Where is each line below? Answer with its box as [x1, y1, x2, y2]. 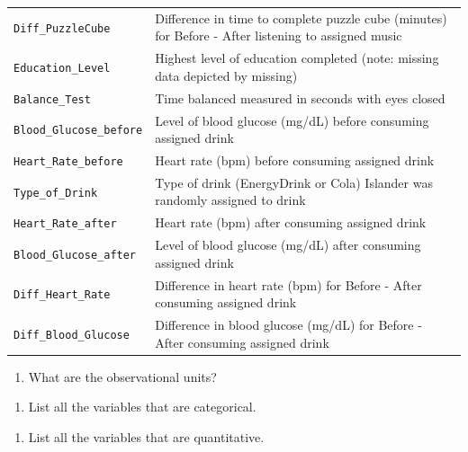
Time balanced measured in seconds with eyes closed [155, 88, 445, 107]
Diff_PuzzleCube [13, 22, 111, 35]
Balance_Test [13, 93, 91, 106]
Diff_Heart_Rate [13, 288, 111, 302]
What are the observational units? [28, 367, 217, 386]
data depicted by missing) [155, 66, 298, 84]
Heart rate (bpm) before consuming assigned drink [155, 151, 435, 169]
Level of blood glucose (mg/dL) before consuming [155, 111, 429, 129]
